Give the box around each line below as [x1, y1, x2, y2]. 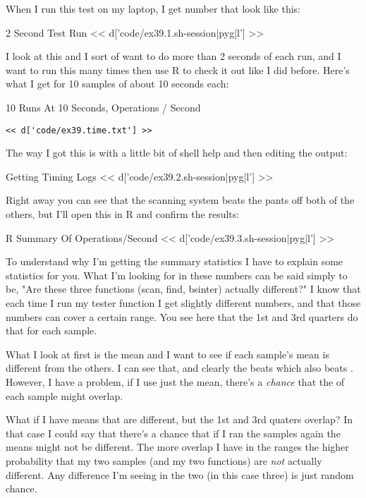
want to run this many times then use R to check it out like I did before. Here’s [6, 62, 350, 77]
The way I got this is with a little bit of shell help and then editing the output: [6, 145, 348, 160]
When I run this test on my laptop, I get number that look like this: [6, 1, 300, 16]
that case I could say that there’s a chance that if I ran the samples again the [6, 425, 341, 440]
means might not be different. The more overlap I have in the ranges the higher [6, 439, 349, 454]
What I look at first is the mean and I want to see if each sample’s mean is [6, 346, 329, 361]
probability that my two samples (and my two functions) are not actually [6, 453, 322, 468]
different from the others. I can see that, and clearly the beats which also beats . [6, 360, 353, 375]
